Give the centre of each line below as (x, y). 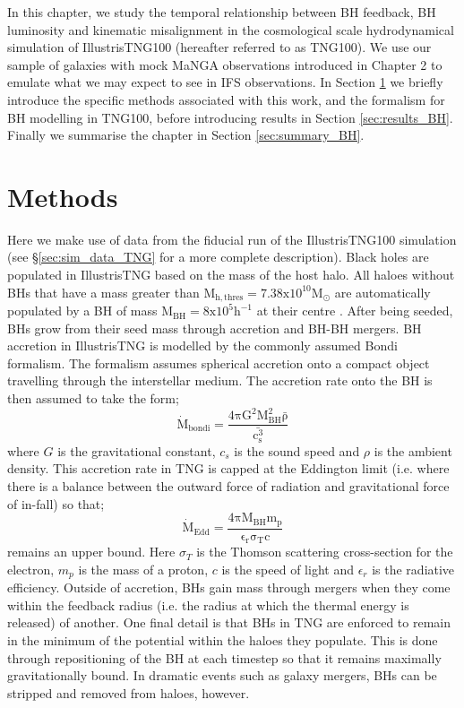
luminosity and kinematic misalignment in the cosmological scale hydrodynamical (231, 29)
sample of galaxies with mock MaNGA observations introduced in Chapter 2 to (225, 64)
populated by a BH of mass (82, 311)
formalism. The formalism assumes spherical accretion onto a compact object (219, 363)
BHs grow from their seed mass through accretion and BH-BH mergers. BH (215, 328)
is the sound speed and (297, 450)
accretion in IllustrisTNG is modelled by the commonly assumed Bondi (202, 345)
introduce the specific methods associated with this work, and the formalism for (226, 99)
